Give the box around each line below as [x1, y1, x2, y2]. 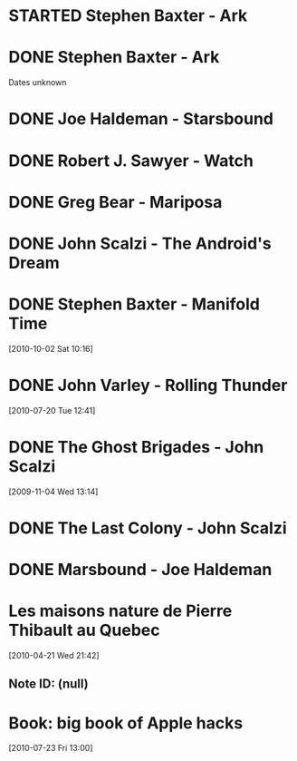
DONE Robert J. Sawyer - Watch [8, 151, 254, 171]
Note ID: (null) [8, 677, 90, 692]
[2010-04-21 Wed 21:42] [8, 650, 101, 660]
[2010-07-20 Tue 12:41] [8, 405, 96, 415]
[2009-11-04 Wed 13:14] [8, 486, 99, 497]
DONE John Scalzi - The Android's [8, 233, 273, 254]
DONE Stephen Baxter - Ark [8, 47, 220, 68]
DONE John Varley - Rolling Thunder [8, 376, 288, 395]
